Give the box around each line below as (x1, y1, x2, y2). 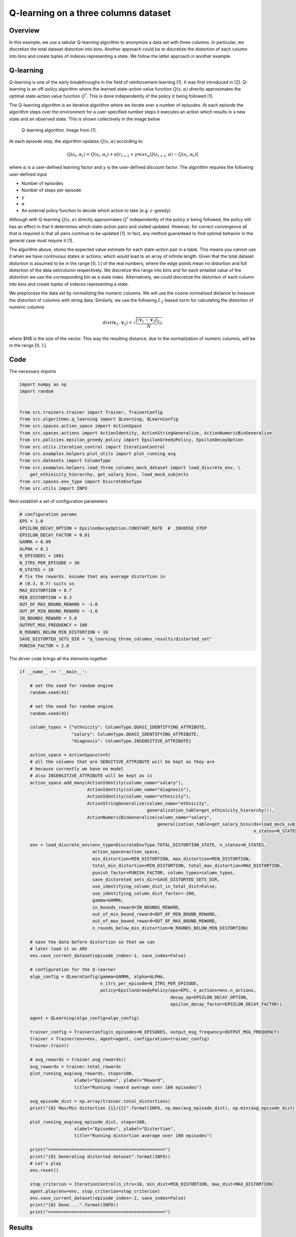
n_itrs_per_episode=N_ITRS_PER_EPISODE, (100, 980, 199, 986)
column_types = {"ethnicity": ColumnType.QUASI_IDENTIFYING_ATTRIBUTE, (30, 724, 207, 730)
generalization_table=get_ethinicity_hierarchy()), (147, 808, 275, 813)
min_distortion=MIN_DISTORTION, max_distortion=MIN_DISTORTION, (92, 856, 251, 861)
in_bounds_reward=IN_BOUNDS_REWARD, (92, 904, 181, 910)
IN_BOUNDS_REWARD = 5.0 (19, 615, 77, 621)
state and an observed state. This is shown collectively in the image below (9, 116, 160, 122)
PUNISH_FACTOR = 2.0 (19, 643, 69, 649)
